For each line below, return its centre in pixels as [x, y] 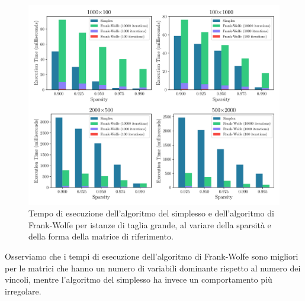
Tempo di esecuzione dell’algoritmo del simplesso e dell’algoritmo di [151, 213]
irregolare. [23, 291]
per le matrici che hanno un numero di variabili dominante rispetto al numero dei [153, 268]
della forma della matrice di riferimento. [101, 236]
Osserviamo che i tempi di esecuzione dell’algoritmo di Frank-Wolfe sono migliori [152, 256]
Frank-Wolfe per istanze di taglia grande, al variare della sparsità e [150, 224]
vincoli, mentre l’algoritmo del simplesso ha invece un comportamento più [139, 279]
